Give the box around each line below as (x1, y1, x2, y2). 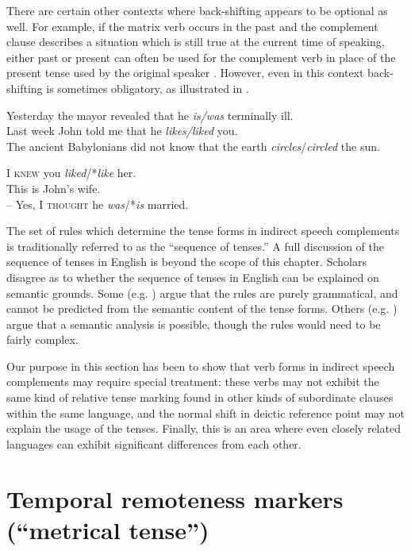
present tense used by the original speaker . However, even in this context (6, 64, 364, 81)
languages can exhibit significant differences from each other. (6, 435, 302, 452)
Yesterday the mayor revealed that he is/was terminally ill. (6, 106, 294, 123)
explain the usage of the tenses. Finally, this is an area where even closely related (6, 420, 401, 437)
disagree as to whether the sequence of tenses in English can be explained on (6, 268, 379, 285)
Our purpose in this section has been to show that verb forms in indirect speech (6, 357, 395, 374)
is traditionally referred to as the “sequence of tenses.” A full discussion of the (6, 237, 384, 254)
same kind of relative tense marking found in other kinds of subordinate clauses (6, 389, 394, 406)
